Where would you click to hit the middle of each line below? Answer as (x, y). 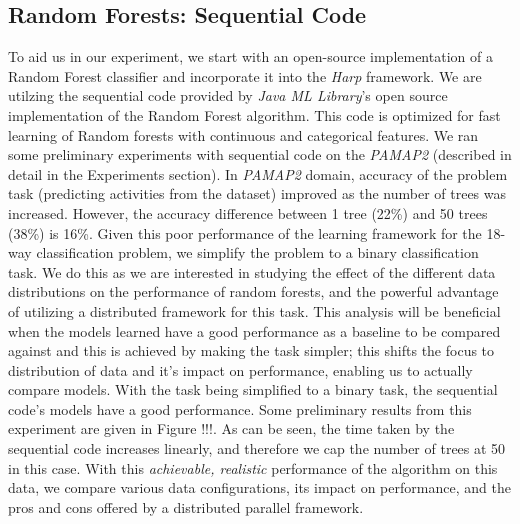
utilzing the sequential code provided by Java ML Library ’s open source (228, 95)
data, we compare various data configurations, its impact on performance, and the (259, 487)
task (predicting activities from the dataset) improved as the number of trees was (257, 193)
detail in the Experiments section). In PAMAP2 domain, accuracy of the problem (258, 173)
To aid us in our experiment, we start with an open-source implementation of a (250, 56)
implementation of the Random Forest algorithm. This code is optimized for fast (254, 114)
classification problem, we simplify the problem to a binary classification (257, 252)
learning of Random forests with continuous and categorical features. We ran (243, 134)
